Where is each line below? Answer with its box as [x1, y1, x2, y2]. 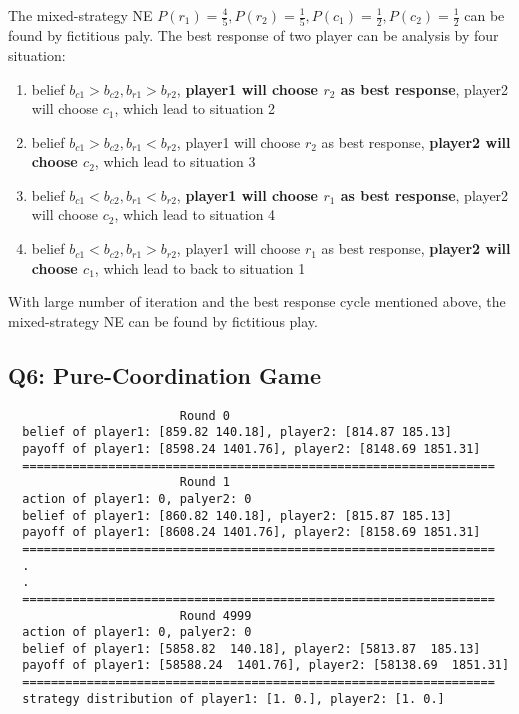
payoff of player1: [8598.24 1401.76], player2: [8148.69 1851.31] [22, 441, 481, 456]
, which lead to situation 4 [114, 204, 276, 225]
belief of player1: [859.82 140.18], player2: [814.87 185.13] [22, 425, 452, 440]
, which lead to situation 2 [114, 98, 276, 119]
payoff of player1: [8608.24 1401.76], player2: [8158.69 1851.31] [22, 525, 481, 540]
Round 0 [179, 408, 230, 423]
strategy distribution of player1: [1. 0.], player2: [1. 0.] [22, 691, 445, 706]
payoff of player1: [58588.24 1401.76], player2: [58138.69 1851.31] [22, 658, 510, 673]
